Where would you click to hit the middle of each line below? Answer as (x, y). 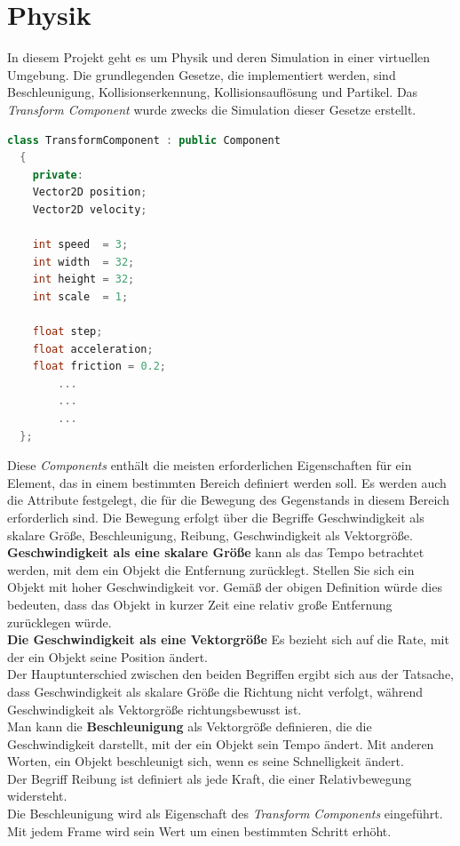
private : (58, 175)
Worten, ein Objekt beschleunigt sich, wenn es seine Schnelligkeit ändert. (206, 761)
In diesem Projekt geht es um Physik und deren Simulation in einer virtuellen (219, 57)
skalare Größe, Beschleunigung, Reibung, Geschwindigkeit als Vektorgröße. (210, 535)
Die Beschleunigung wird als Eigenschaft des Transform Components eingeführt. (225, 814)
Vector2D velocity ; (90, 209)
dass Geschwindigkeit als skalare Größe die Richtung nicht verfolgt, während (215, 691)
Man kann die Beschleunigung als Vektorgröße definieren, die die (190, 726)
